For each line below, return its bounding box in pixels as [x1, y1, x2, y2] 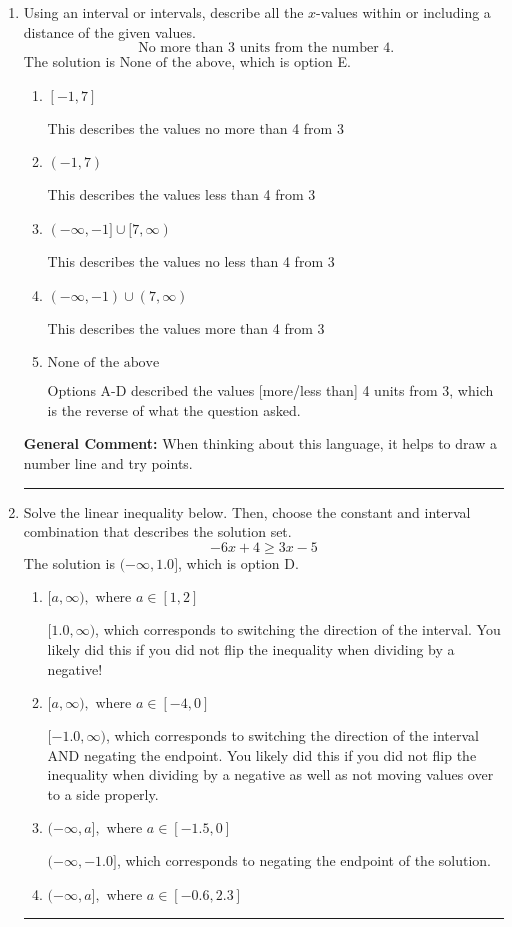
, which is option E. [231, 51, 351, 72]
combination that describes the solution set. [23, 521, 292, 542]
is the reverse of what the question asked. [47, 399, 301, 420]
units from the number [239, 41, 379, 56]
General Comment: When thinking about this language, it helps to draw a [23, 433, 497, 454]
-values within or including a [316, 2, 491, 22]
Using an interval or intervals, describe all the [23, 2, 304, 22]
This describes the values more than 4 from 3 [47, 317, 325, 338]
